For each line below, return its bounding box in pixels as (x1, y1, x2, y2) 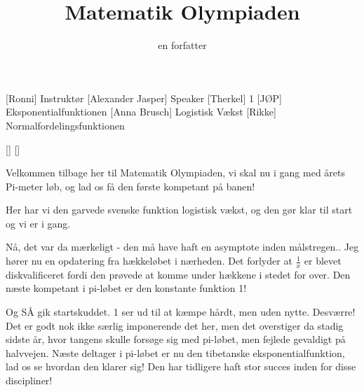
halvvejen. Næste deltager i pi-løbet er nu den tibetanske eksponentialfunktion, (6, 345, 345, 360)
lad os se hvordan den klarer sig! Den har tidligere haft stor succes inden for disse (6, 359, 356, 374)
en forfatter (158, 38, 207, 52)
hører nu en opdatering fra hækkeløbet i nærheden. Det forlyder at (6, 253, 292, 268)
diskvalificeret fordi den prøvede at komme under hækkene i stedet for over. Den (6, 267, 351, 281)
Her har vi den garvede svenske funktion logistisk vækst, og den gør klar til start (6, 202, 353, 217)
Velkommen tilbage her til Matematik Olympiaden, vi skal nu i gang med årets (6, 165, 346, 180)
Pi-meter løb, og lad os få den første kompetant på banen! (6, 178, 255, 193)
